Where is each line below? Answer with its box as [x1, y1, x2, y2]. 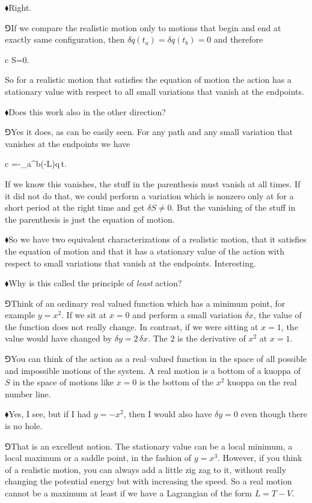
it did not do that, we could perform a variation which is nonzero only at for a [5, 189, 294, 202]
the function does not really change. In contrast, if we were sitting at [5, 320, 258, 333]
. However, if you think [218, 451, 302, 464]
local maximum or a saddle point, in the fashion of [5, 451, 192, 464]
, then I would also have [123, 408, 212, 420]
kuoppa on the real [227, 376, 297, 388]
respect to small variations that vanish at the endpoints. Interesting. [5, 256, 256, 269]
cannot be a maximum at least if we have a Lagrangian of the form [5, 487, 252, 499]
